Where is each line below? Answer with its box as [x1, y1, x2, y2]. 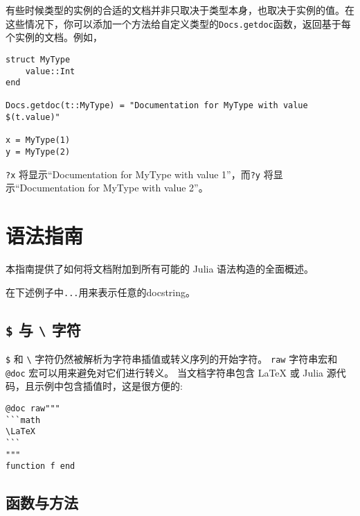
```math [6, 415, 41, 425]
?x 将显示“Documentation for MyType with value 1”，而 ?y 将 [6, 166, 273, 181]
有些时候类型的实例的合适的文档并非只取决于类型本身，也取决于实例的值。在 [6, 3, 354, 17]
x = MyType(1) [6, 135, 71, 146]
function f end [6, 461, 75, 472]
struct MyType [6, 54, 71, 64]
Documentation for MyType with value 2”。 [19, 180, 208, 195]
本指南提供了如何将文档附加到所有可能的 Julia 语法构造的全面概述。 [6, 261, 314, 276]
